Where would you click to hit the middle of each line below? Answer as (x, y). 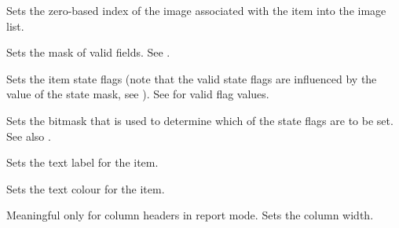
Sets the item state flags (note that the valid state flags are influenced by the (192, 78)
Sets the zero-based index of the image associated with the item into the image (196, 10)
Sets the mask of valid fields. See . (88, 52)
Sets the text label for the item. (82, 162)
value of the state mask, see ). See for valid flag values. (138, 94)
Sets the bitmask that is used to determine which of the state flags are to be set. (200, 120)
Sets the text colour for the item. (86, 188)
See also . (29, 136)
